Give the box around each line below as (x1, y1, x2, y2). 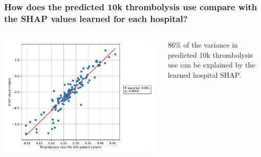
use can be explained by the (167, 59, 255, 70)
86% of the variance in (167, 39, 238, 50)
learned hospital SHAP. (167, 69, 242, 80)
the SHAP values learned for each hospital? (4, 12, 188, 25)
